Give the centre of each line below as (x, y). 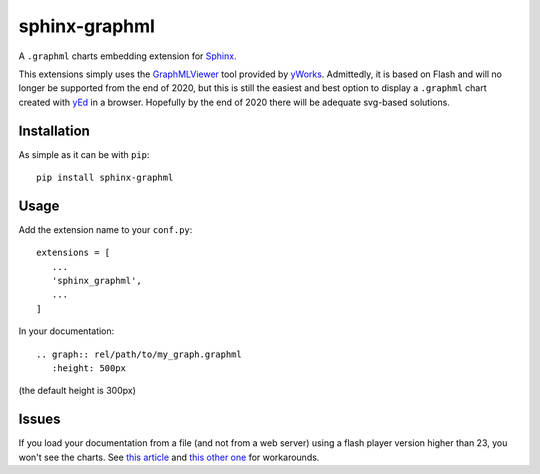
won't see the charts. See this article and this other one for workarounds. (169, 457)
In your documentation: (66, 331)
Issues (39, 419)
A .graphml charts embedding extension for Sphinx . (127, 56)
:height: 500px (89, 368)
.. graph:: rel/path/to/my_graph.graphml (139, 354)
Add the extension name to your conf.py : (105, 229)
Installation (54, 130)
